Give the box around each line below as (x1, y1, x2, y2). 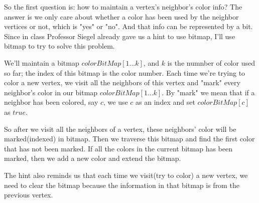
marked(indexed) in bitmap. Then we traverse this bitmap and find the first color (4, 133, 255, 144)
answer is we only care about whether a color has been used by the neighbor (4, 11, 239, 22)
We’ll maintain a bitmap (4, 57, 79, 68)
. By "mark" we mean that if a (162, 87, 255, 97)
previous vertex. (4, 189, 53, 200)
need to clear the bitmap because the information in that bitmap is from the (4, 179, 239, 190)
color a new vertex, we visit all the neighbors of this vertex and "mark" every (4, 77, 240, 88)
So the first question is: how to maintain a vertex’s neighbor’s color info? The (4, 2, 242, 12)
